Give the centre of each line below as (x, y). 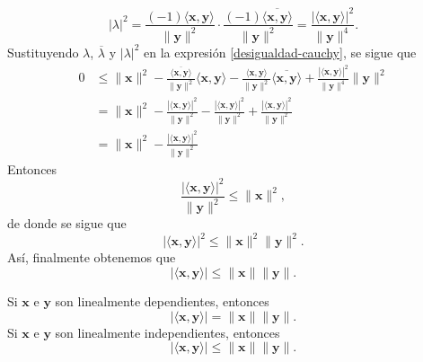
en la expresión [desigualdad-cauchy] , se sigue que (280, 52)
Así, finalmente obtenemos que (92, 257)
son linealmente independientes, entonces (167, 332)
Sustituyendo (43, 52)
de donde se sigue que (67, 223)
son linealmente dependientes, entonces (162, 301)
